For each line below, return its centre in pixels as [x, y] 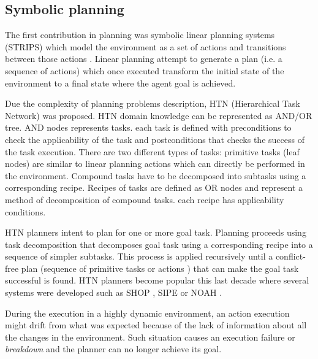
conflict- [290, 256]
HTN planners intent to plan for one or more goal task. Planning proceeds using [156, 232]
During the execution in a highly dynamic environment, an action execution [147, 313]
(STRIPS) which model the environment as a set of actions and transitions [146, 46]
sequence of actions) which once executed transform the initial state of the [145, 70]
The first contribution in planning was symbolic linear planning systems [140, 35]
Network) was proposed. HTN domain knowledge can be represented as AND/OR [159, 115]
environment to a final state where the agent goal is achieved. [120, 83]
